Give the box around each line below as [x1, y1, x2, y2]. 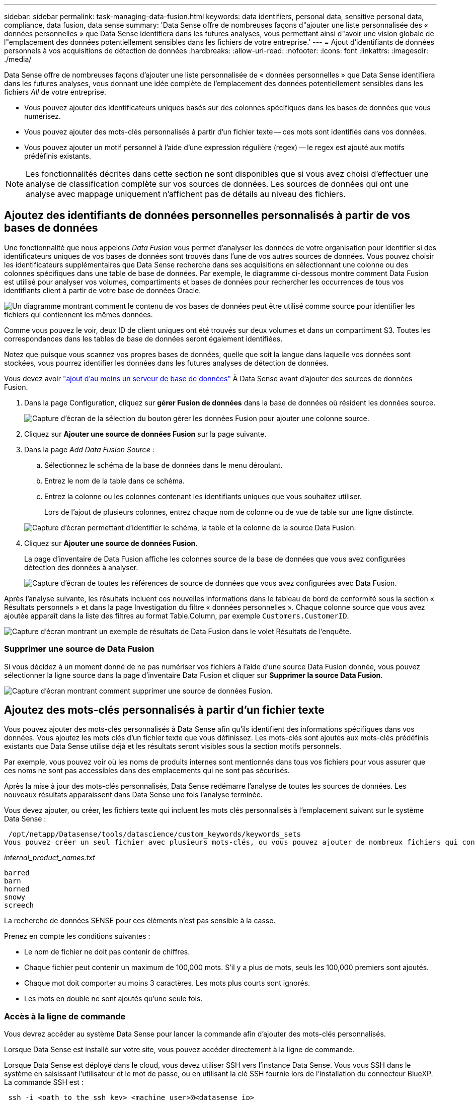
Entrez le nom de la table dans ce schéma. [44, 476, 185, 485]
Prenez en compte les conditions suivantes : [4, 932, 150, 941]
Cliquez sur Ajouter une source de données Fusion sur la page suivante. [24, 429, 267, 438]
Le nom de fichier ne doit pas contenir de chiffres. [24, 947, 190, 956]
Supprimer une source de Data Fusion [4, 644, 154, 654]
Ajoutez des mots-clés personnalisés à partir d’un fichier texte [4, 704, 325, 717]
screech [4, 901, 34, 910]
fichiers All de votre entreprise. [4, 88, 106, 96]
